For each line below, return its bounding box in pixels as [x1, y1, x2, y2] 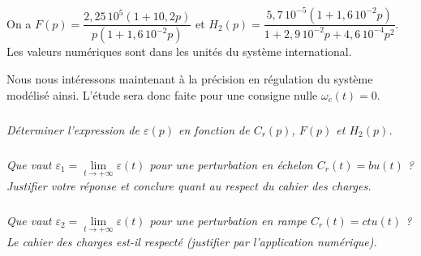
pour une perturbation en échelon [149, 156, 313, 173]
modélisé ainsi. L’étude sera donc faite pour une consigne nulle [6, 86, 318, 103]
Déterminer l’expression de [6, 121, 140, 138]
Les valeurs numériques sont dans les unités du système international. [6, 43, 352, 60]
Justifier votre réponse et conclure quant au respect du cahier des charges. [6, 177, 372, 194]
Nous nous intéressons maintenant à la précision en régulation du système [6, 70, 373, 87]
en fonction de [178, 121, 250, 138]
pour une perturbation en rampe [149, 211, 307, 228]
